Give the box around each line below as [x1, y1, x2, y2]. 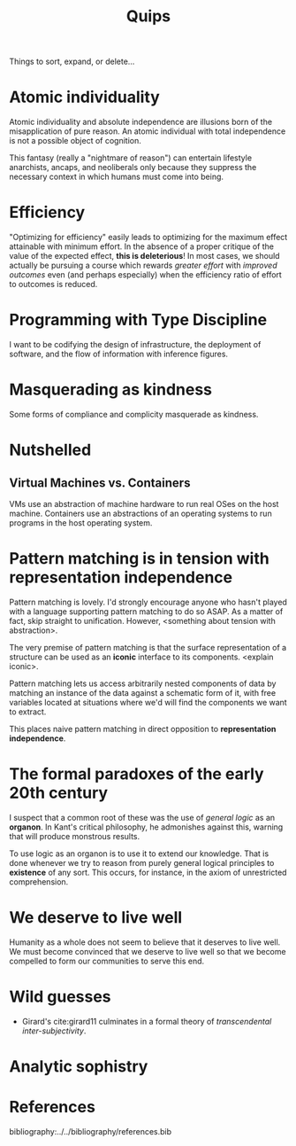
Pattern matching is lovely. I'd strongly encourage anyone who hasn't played [9, 596, 287, 607]
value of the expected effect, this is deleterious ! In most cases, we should [9, 251, 280, 261]
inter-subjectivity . [21, 1025, 87, 1036]
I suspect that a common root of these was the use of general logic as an [9, 812, 276, 822]
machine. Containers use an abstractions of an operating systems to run [9, 508, 272, 518]
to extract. [9, 706, 47, 717]
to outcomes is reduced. [9, 279, 98, 290]
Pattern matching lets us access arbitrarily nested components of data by [9, 678, 277, 689]
